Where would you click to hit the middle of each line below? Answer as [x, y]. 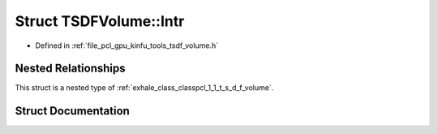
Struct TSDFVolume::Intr [100, 21]
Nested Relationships [70, 69]
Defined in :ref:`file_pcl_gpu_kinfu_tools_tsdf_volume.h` [127, 45]
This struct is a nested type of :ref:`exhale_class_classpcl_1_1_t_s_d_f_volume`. [144, 88]
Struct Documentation [72, 111]
